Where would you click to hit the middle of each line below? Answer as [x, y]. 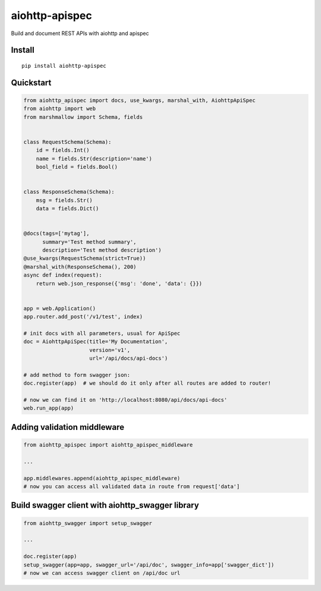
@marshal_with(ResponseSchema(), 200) [80, 267]
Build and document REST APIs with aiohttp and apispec [80, 33]
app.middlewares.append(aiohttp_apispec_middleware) [102, 478]
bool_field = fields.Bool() [77, 167]
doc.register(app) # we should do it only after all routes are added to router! [147, 383]
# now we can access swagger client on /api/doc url [102, 573]
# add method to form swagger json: [77, 375]
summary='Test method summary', [89, 242]
